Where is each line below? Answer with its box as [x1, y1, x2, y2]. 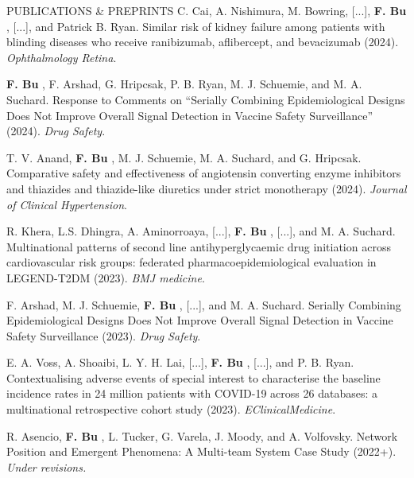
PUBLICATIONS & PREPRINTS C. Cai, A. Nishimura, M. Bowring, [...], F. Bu [6, 2, 407, 18]
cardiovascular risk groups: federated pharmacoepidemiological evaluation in [6, 254, 377, 270]
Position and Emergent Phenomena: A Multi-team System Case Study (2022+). [6, 443, 397, 460]
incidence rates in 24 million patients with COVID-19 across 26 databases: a [6, 385, 377, 402]
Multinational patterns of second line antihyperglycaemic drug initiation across [6, 238, 391, 255]
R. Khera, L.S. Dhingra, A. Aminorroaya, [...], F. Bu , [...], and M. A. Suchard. [6, 223, 396, 239]
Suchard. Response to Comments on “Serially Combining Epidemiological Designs [6, 91, 405, 107]
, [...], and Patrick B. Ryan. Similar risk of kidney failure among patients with [6, 17, 385, 34]
